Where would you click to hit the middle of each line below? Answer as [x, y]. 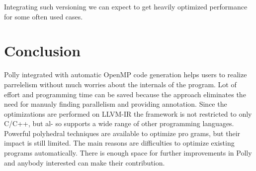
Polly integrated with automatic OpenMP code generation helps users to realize [126, 75]
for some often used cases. [43, 16]
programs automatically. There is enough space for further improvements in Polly [128, 153]
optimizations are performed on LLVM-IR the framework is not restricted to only [128, 113]
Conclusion [43, 51]
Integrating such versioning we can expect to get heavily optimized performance [126, 6]
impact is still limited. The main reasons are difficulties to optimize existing [119, 143]
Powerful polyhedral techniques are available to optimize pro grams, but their [122, 133]
